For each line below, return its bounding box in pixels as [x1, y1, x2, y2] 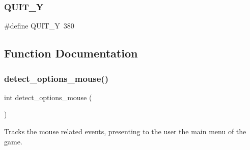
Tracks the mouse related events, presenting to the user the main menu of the [4, 126, 246, 136]
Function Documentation [4, 45, 138, 61]
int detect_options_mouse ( [4, 92, 92, 102]
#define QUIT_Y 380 [4, 20, 74, 31]
